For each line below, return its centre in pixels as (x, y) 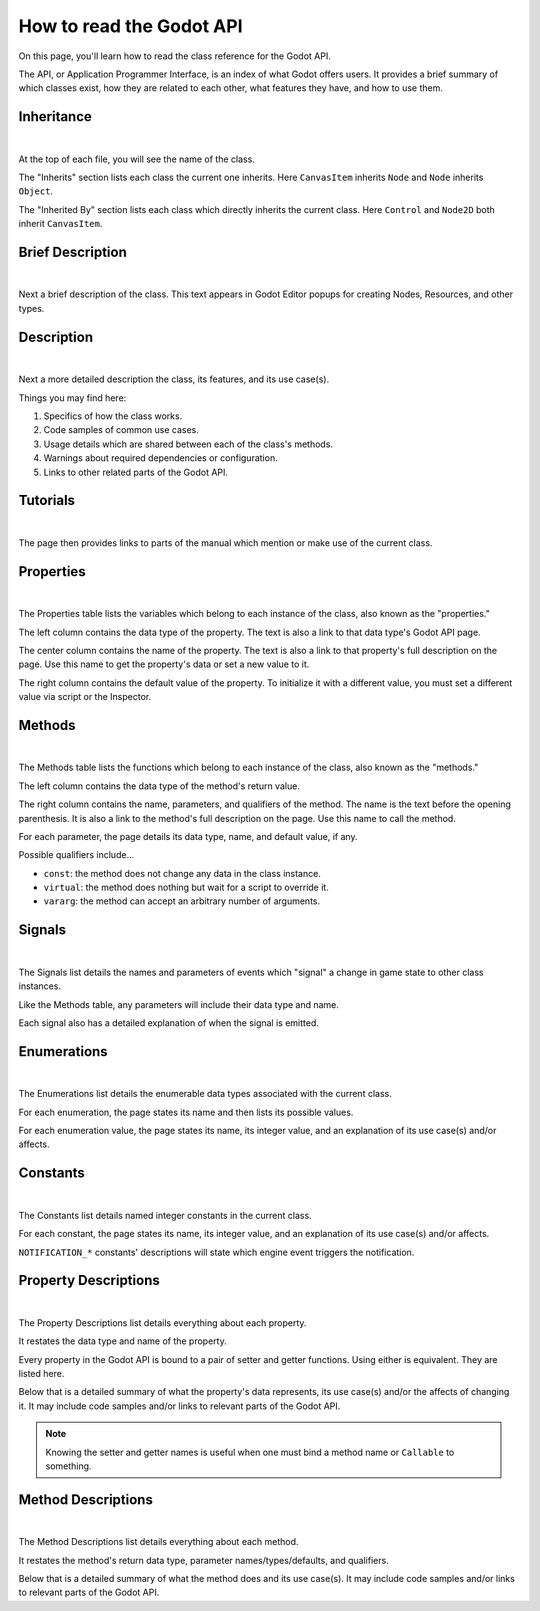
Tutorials (46, 500)
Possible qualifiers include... (76, 855)
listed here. (41, 1373)
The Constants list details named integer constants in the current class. (165, 1215)
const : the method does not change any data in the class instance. (182, 873)
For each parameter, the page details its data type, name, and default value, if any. (188, 836)
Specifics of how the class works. (113, 416)
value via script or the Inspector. (85, 697)
